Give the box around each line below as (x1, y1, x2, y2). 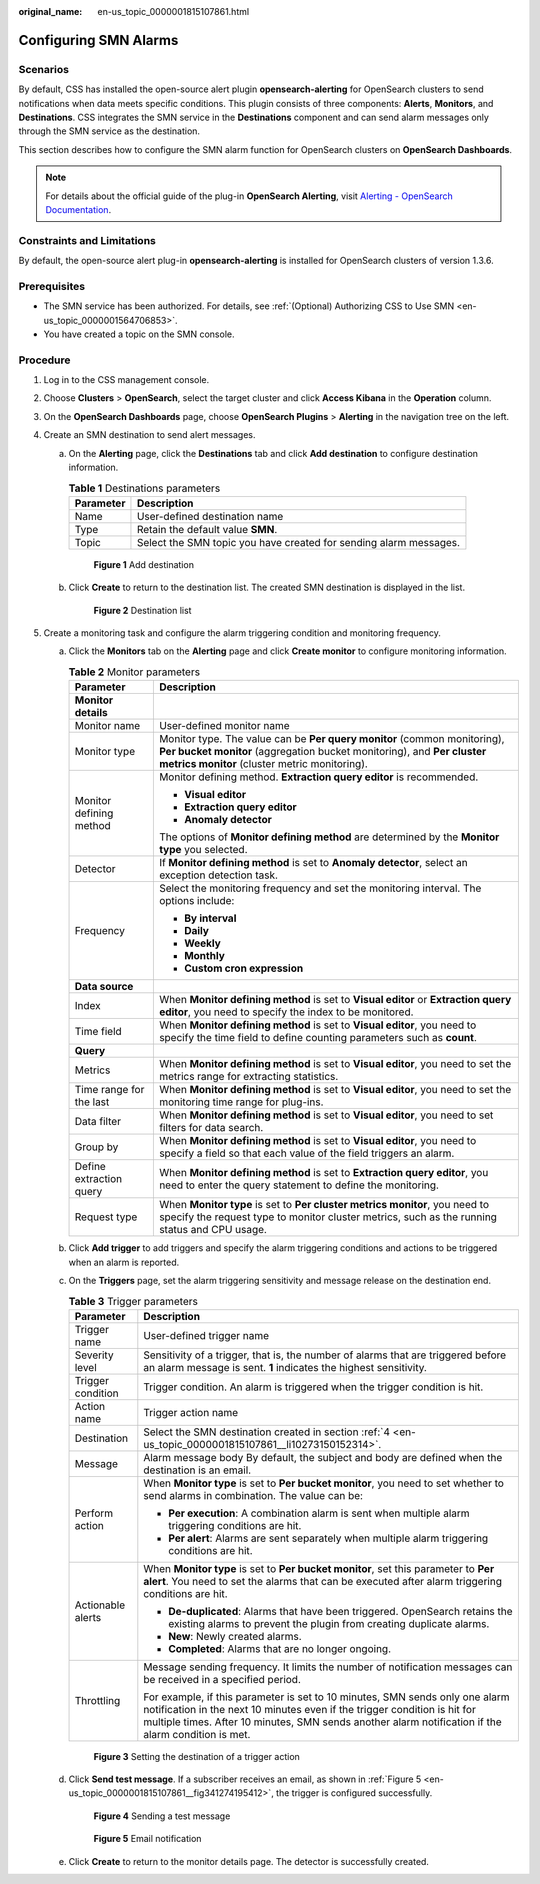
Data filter (74, 1115, 122, 1129)
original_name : (18, 6, 83, 17)
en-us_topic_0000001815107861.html (97, 6, 250, 17)
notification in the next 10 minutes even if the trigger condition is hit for (143, 1702, 477, 1716)
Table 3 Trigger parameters (68, 1294, 199, 1308)
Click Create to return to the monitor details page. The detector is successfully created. (68, 1855, 430, 1867)
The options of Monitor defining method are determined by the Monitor (158, 830, 500, 844)
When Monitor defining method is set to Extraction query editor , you (158, 1166, 489, 1180)
